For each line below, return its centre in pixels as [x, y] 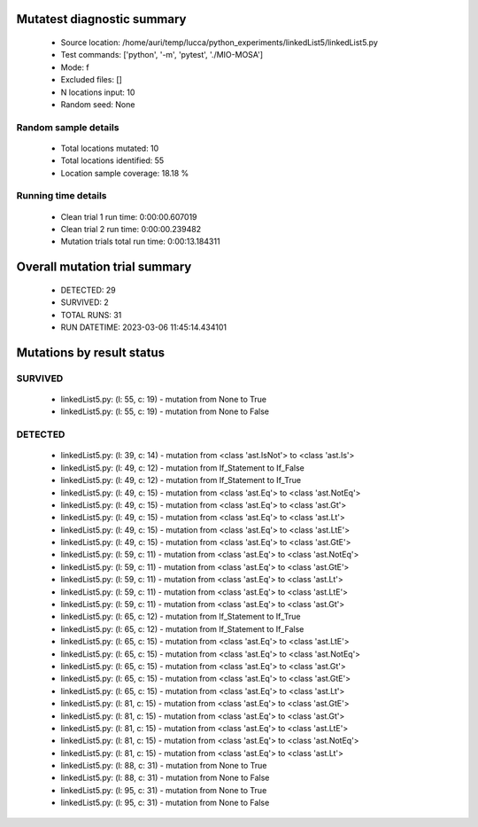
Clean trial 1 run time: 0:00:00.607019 [129, 216]
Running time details [62, 196]
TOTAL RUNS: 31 [91, 315]
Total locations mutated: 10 [110, 148]
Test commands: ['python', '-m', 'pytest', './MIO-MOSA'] [162, 55]
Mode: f [75, 67]
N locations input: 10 [98, 92]
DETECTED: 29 [88, 290]
